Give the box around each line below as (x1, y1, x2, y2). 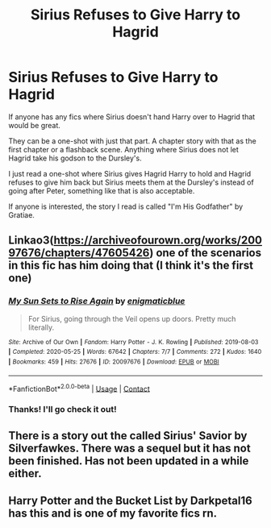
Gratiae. (8, 210, 35, 219)
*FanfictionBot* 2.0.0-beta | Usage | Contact (8, 382, 151, 393)
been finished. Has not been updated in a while (8, 454, 249, 468)
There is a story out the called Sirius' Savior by (8, 429, 248, 443)
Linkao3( (8, 234, 54, 247)
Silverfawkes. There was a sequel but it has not (8, 441, 252, 455)
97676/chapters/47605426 (8, 246, 150, 260)
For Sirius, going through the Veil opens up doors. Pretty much (27, 314, 236, 323)
